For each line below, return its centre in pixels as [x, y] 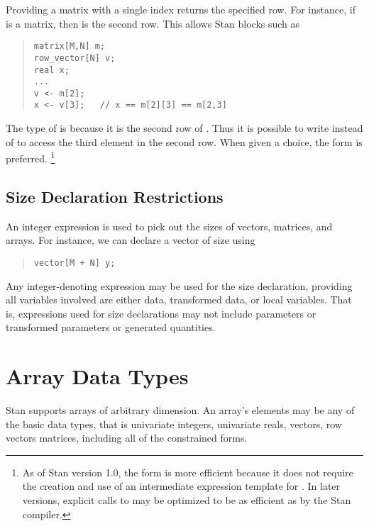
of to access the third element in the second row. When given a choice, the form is [184, 141]
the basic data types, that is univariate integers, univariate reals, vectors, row [174, 424]
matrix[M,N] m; [70, 46]
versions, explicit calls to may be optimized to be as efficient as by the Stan [187, 500]
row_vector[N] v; [75, 58]
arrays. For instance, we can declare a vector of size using [131, 240]
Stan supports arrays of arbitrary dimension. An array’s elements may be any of [180, 410]
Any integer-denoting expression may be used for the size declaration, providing [179, 285]
